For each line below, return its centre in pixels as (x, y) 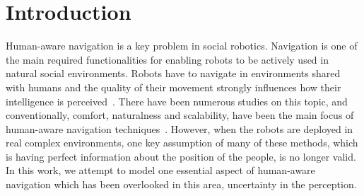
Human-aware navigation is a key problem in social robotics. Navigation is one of (182, 46)
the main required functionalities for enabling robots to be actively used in (167, 59)
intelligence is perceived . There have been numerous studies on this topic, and (177, 101)
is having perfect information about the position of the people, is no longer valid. (181, 156)
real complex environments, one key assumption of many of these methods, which (182, 143)
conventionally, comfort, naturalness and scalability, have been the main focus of (180, 115)
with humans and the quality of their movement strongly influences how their (174, 87)
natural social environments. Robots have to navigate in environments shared (173, 73)
